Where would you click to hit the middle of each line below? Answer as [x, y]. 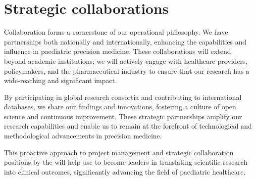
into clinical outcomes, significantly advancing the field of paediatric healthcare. [125, 171]
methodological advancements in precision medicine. [83, 136]
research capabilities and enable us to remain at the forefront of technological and [128, 126]
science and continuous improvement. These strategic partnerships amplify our [123, 116]
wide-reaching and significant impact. [61, 80]
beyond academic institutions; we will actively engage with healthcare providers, [126, 61]
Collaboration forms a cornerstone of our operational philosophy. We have [116, 32]
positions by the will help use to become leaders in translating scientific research [126, 162]
